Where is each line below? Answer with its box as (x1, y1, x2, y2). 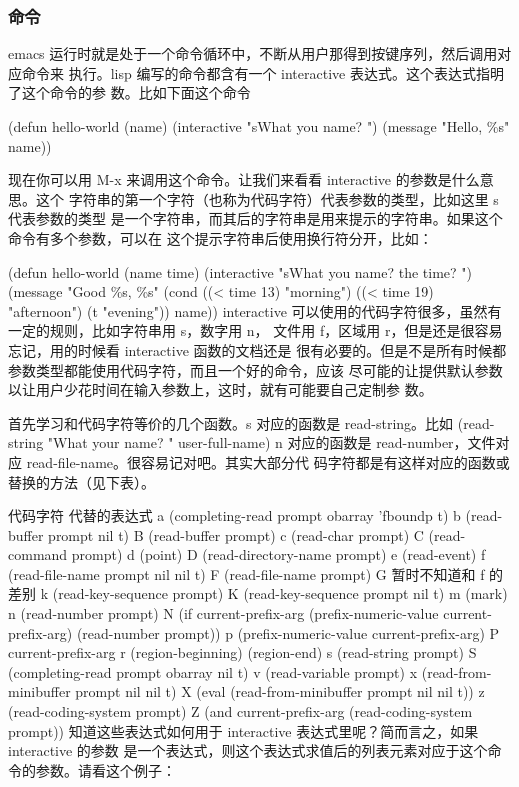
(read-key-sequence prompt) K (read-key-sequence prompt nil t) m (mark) (52, 583, 508, 604)
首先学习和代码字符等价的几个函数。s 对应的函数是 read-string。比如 (8, 412, 454, 433)
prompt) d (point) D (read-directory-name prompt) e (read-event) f (71, 544, 486, 565)
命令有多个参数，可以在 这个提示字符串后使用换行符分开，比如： (8, 227, 433, 248)
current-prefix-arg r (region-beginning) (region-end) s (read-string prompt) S (8, 642, 477, 663)
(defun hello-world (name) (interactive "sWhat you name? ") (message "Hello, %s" (8, 116, 510, 136)
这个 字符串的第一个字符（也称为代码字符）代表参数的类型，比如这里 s (35, 188, 499, 209)
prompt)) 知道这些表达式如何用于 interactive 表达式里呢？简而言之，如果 (8, 720, 479, 741)
